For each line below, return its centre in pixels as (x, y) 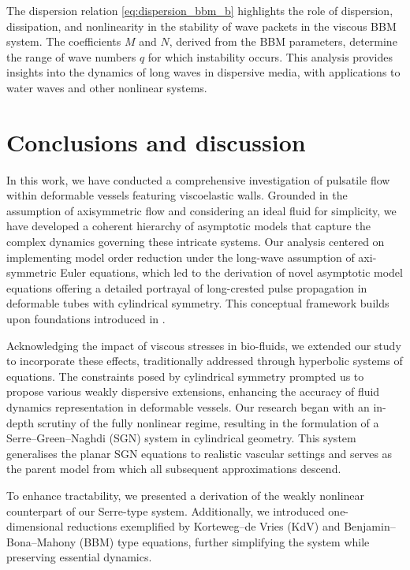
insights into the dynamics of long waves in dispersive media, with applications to (203, 72)
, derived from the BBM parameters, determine (283, 41)
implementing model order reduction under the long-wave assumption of (181, 257)
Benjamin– (370, 526)
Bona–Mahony (41, 541)
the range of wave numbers (71, 56)
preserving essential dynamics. (79, 557)
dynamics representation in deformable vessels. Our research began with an (188, 407)
